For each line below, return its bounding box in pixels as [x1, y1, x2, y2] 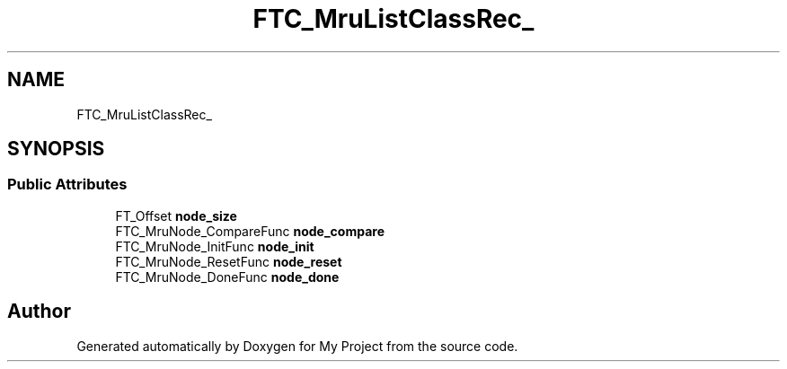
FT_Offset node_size [115, 207, 237, 224]
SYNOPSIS [7, 137, 105, 161]
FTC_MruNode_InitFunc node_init [115, 238, 314, 254]
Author [7, 300, 71, 323]
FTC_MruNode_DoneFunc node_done [115, 268, 340, 285]
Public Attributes [7, 175, 128, 194]
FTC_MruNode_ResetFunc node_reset [115, 253, 342, 269]
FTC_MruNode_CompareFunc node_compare [115, 223, 385, 239]
